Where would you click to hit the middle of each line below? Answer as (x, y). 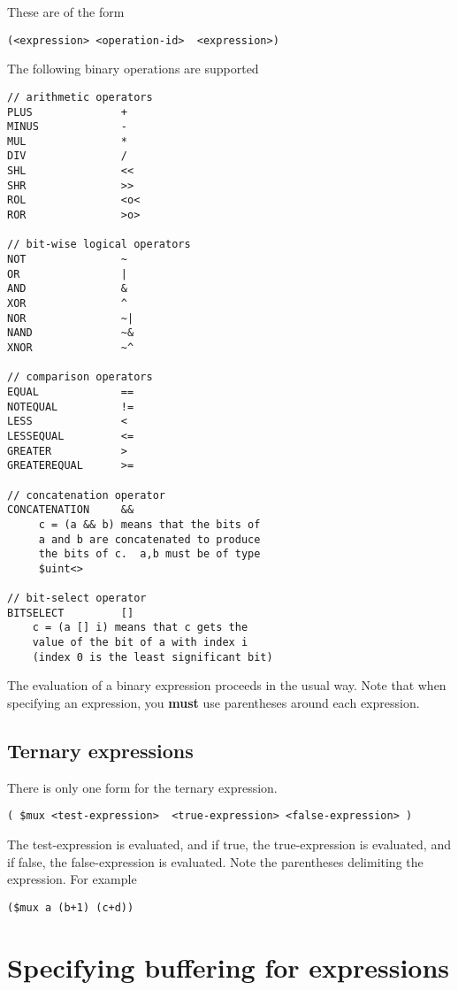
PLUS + (68, 112)
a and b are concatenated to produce (149, 539)
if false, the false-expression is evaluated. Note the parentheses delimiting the (215, 861)
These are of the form (66, 12)
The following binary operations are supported (133, 69)
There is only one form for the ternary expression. (142, 787)
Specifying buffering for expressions (229, 967)
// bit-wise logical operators (99, 245)
